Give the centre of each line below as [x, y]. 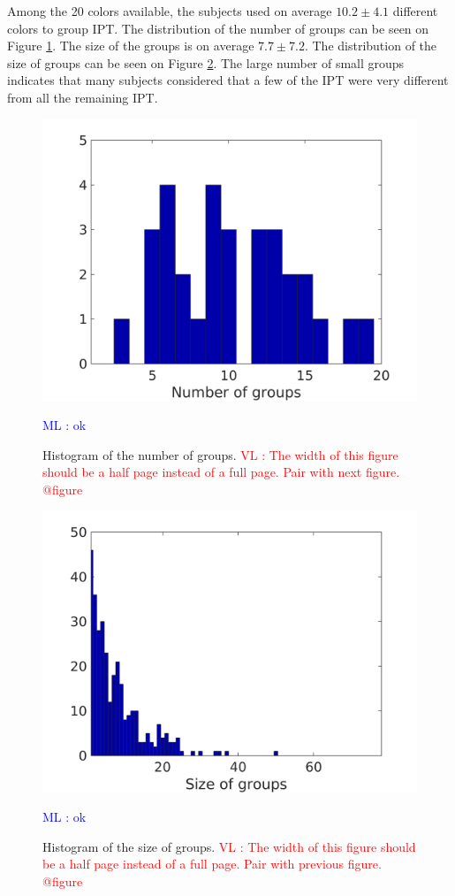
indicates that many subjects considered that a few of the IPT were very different [228, 80]
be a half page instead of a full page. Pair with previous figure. [212, 864]
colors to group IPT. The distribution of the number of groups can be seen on [218, 28]
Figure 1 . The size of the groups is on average [131, 46]
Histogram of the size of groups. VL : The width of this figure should [229, 846]
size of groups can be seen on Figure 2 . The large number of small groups [206, 62]
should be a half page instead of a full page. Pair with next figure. [221, 472]
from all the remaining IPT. [83, 97]
